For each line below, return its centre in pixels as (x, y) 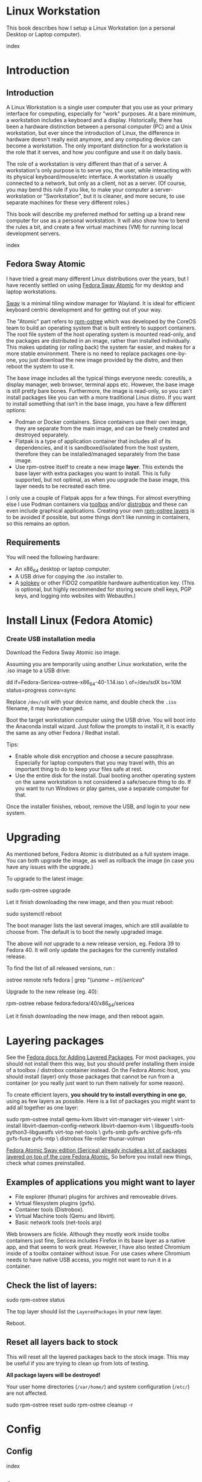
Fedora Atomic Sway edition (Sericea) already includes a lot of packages (96, 1150)
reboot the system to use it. (40, 366)
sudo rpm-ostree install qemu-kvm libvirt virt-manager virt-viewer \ (90, 1119)
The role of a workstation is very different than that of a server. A (87, 164)
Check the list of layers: (52, 1285)
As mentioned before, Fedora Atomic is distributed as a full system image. (98, 854)
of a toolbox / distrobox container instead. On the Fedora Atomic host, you (98, 1070)
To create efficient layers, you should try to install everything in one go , (96, 1095)
